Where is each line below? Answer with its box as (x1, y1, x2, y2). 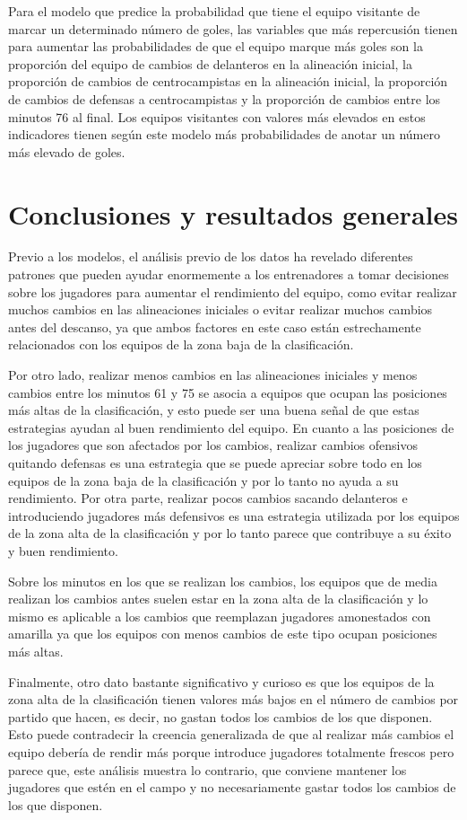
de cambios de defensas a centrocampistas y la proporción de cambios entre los (8, 89, 441, 108)
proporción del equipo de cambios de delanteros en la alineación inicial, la (8, 54, 413, 73)
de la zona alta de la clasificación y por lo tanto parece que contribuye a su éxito (8, 524, 452, 542)
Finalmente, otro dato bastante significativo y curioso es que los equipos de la (8, 672, 435, 691)
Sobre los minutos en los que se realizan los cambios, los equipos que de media (8, 571, 437, 590)
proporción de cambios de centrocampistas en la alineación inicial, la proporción (8, 72, 448, 91)
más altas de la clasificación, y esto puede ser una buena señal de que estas (8, 401, 419, 419)
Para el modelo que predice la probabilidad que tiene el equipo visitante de (8, 2, 420, 20)
